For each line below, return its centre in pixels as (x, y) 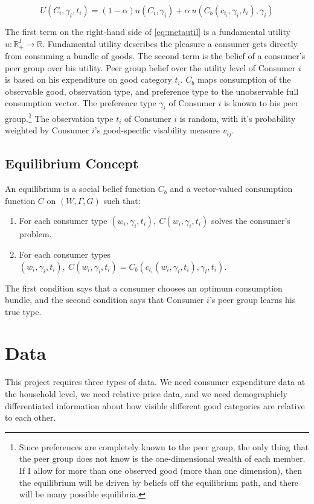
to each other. (30, 417)
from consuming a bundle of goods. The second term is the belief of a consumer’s (155, 56)
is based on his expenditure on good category (88, 79)
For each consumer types (65, 254)
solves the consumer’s (251, 221)
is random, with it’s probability (238, 118)
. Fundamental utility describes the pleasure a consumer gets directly (170, 43)
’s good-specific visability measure (157, 130)
